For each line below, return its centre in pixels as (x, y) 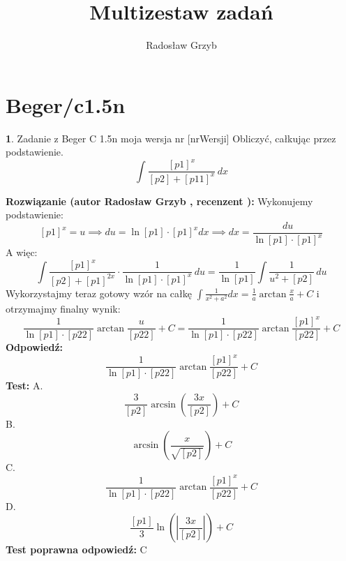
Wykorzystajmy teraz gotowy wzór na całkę (99, 293)
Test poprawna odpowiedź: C (76, 549)
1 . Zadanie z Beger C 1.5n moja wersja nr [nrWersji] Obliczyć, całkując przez (171, 138)
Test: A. (24, 386)
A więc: (22, 252)
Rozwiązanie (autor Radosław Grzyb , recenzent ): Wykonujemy (159, 201)
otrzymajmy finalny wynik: (63, 308)
